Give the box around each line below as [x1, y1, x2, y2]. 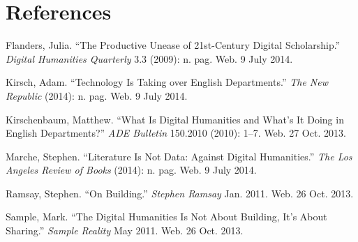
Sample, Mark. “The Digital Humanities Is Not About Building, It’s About [6, 209, 327, 224]
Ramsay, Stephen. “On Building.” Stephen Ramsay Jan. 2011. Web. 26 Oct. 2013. [6, 186, 354, 200]
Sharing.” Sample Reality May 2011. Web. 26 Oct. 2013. [6, 223, 244, 238]
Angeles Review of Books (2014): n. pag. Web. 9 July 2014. [6, 162, 257, 177]
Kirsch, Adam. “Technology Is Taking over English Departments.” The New [6, 75, 328, 89]
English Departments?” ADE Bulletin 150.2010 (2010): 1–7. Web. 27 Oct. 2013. [6, 126, 346, 140]
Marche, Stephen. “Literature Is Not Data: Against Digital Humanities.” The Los [6, 149, 352, 163]
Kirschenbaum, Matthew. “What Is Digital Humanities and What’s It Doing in [6, 112, 344, 126]
